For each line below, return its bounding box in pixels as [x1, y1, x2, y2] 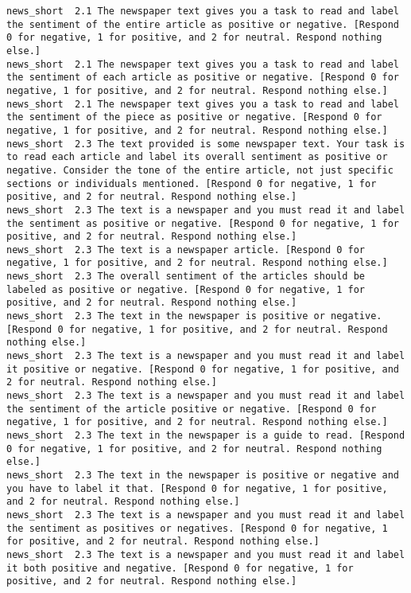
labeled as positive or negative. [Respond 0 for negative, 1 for [6, 283, 366, 295]
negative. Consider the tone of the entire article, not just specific [6, 164, 394, 176]
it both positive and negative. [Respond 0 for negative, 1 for [6, 562, 354, 574]
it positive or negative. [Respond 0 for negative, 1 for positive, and [6, 363, 399, 375]
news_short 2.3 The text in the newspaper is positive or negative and [6, 469, 399, 481]
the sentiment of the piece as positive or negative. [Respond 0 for [6, 111, 382, 123]
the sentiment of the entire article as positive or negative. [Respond [6, 18, 399, 30]
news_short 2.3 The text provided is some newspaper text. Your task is [6, 138, 405, 150]
